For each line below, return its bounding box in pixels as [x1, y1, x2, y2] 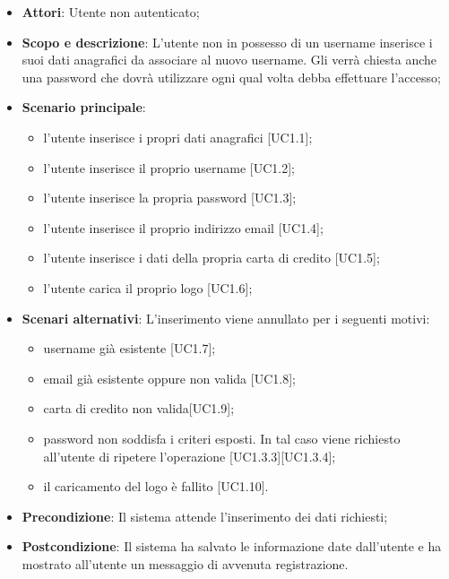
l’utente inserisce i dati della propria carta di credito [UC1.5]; [43, 248, 380, 267]
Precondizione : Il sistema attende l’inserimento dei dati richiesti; [22, 506, 388, 525]
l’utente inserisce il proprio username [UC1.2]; [43, 158, 295, 177]
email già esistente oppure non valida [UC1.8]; [43, 368, 296, 387]
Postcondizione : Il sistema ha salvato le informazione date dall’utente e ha [22, 537, 442, 556]
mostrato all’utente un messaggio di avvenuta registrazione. [22, 554, 349, 573]
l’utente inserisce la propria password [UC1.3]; [43, 188, 297, 207]
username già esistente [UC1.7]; [43, 339, 216, 358]
